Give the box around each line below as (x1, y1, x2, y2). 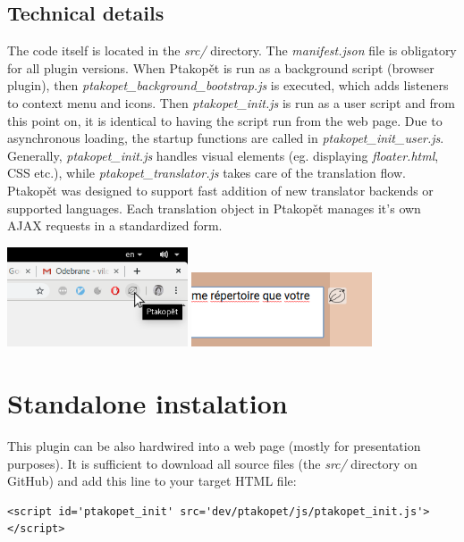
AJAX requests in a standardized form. (7, 216, 223, 235)
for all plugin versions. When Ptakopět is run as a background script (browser (7, 58, 434, 77)
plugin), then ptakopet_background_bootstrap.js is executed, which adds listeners (7, 76, 449, 95)
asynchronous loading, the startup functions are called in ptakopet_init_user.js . (7, 129, 444, 147)
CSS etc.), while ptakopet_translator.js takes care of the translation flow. (7, 163, 406, 182)
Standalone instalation (7, 384, 288, 421)
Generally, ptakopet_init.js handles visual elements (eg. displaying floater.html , (7, 146, 439, 164)
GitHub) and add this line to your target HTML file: (7, 471, 297, 490)
